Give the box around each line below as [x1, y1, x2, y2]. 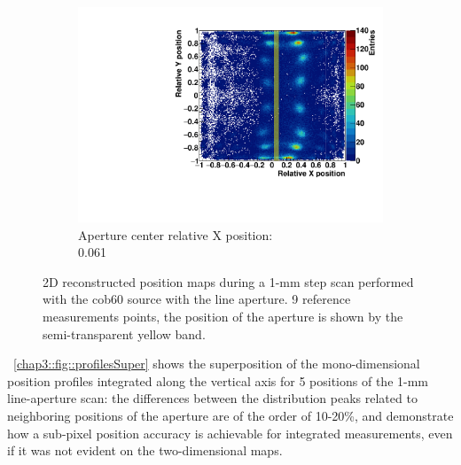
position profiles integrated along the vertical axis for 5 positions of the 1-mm [7, 371, 428, 390]
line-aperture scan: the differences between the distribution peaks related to [7, 389, 418, 407]
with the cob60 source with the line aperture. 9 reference [43, 290, 351, 308]
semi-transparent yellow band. [43, 324, 206, 343]
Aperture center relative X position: [78, 225, 273, 244]
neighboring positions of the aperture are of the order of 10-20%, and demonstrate [7, 407, 454, 425]
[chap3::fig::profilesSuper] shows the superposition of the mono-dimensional [13, 354, 420, 373]
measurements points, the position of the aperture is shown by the [43, 307, 403, 326]
